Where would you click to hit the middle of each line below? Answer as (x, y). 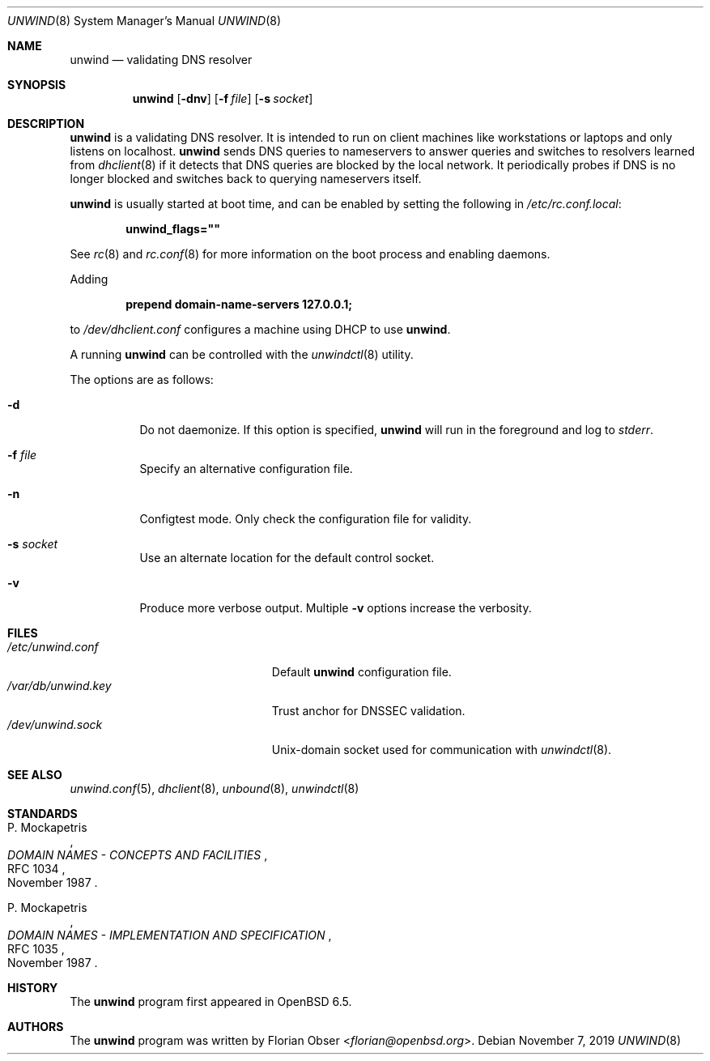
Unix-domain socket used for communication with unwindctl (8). (442, 750)
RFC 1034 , (36, 869)
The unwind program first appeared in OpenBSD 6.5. (211, 1001)
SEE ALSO (35, 775)
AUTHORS (36, 1027)
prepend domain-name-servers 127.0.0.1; (239, 304)
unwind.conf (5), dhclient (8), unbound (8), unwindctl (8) (215, 788)
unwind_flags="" (173, 229)
